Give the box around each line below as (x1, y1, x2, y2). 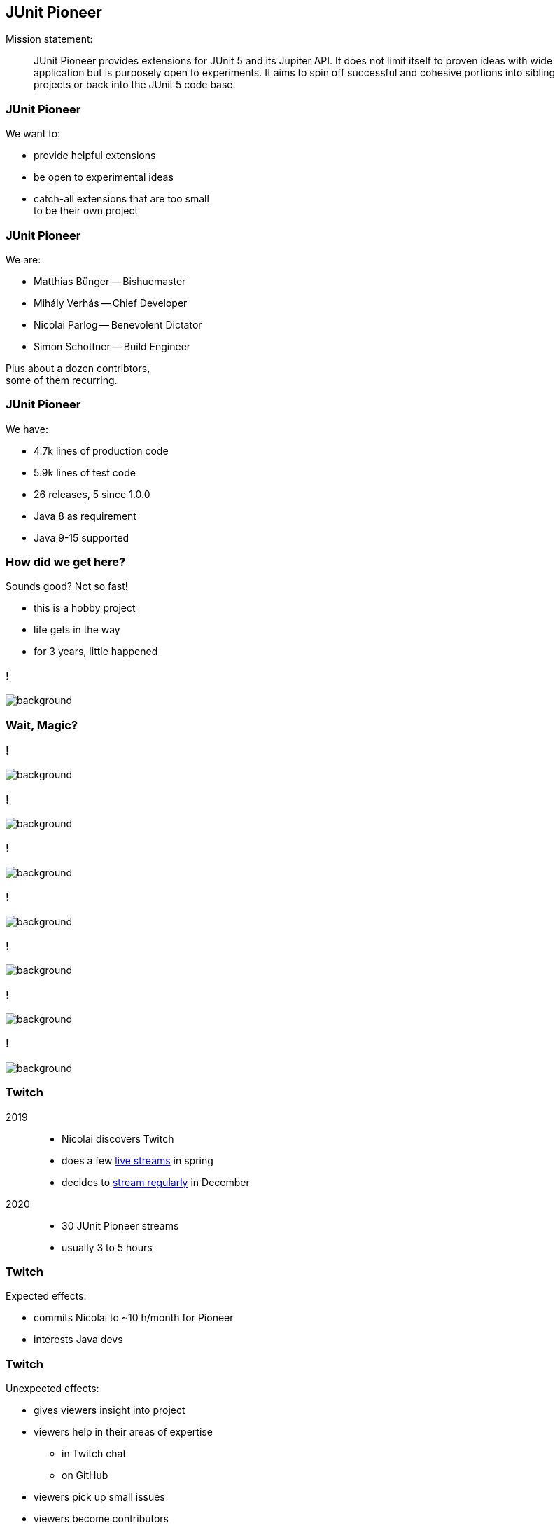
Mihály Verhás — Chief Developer (34, 296, 188, 309)
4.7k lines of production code (34, 444, 169, 457)
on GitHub (62, 1469, 108, 1482)
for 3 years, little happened (34, 645, 158, 658)
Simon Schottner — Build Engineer (34, 340, 191, 352)
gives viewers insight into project (34, 1404, 185, 1417)
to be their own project (34, 205, 139, 217)
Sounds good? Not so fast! (6, 580, 128, 593)
